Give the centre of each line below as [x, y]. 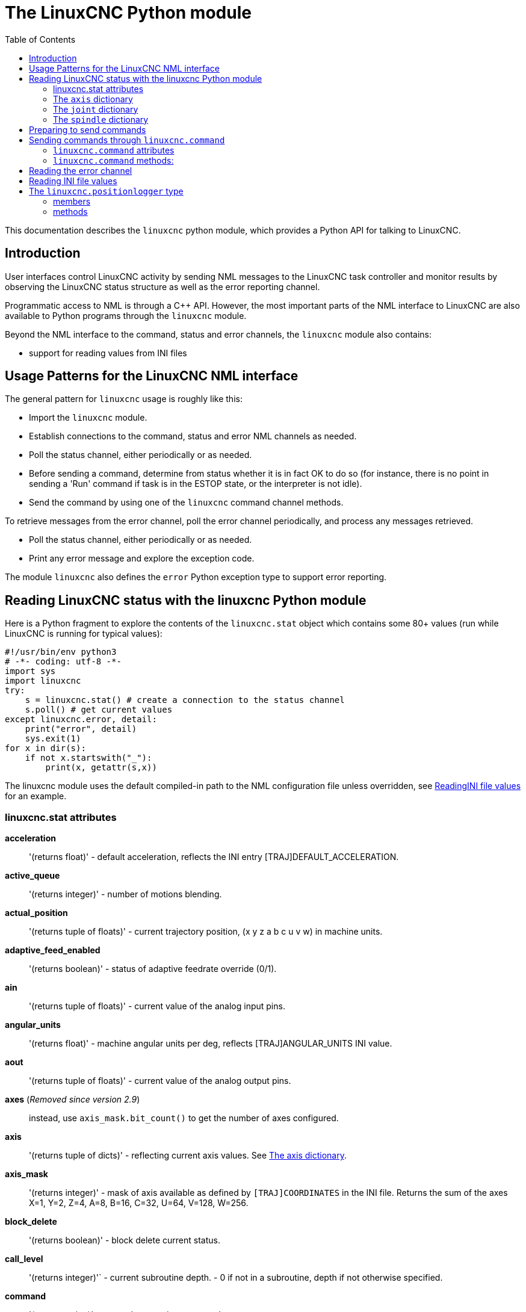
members [72, 201]
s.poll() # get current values [99, 710]
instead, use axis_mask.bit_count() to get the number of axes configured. [184, 1118]
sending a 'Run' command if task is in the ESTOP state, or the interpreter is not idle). [196, 484]
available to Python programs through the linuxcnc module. [126, 315]
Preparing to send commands [88, 129]
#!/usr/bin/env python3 [61, 652]
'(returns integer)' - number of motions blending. [125, 894]
